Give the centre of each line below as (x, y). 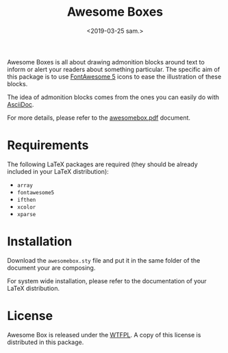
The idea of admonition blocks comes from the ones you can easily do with (113, 97)
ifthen (26, 200)
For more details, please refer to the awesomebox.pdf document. (99, 118)
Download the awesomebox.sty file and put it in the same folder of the (104, 260)
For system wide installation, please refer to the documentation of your (107, 280)
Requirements (48, 145)
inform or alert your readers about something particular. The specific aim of (114, 69)
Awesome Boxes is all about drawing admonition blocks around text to (106, 62)
